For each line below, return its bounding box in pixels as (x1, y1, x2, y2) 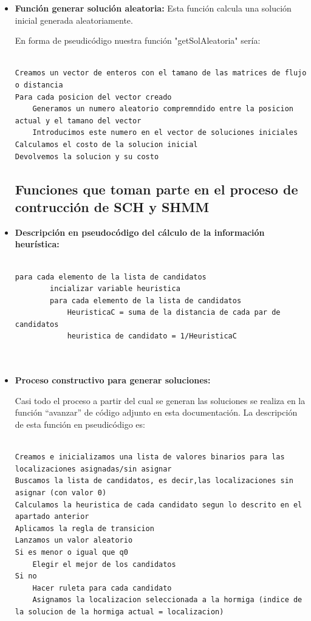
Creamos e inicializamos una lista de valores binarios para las (15, 453, 285, 462)
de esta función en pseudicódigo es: (15, 418, 145, 431)
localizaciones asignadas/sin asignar (15, 464, 172, 473)
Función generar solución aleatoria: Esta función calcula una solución (15, 2, 292, 14)
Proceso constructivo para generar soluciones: (15, 374, 211, 386)
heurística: (15, 238, 60, 250)
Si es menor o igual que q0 (15, 547, 128, 557)
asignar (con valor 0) (15, 489, 107, 497)
